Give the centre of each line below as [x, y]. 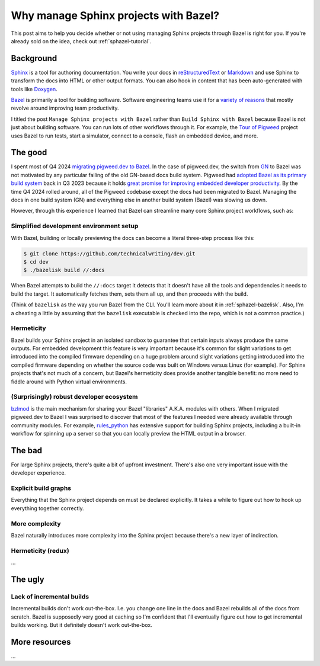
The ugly [28, 579]
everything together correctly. [47, 508]
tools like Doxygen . [34, 89]
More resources [41, 642]
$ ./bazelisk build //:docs [64, 270]
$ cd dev [36, 262]
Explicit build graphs [41, 488]
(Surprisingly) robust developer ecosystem [74, 397]
